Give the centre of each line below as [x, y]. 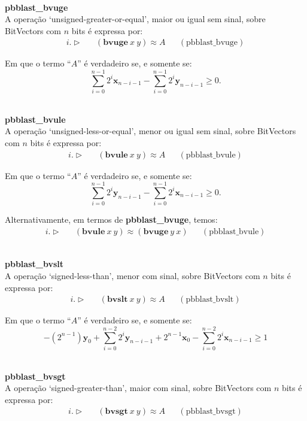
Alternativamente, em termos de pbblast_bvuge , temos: [111, 219]
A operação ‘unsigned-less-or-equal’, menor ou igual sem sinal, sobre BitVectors [151, 131]
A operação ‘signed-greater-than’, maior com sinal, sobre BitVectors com [138, 388]
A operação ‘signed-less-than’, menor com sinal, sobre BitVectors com [133, 276]
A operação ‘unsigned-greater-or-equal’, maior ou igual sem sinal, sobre [135, 19]
